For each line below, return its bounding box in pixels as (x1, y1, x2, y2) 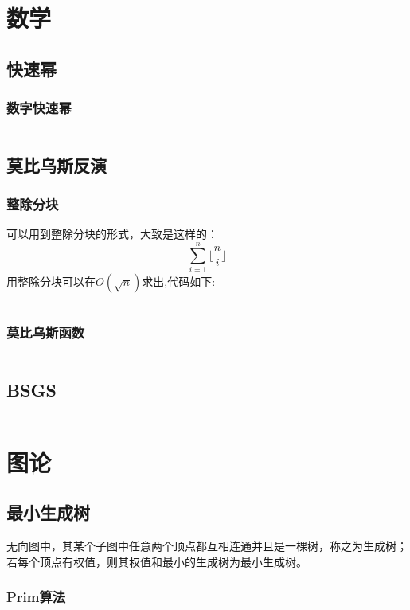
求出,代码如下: (142, 273, 216, 290)
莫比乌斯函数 (6, 323, 85, 342)
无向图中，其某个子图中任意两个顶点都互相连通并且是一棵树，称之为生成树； (6, 538, 408, 554)
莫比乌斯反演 (6, 152, 107, 177)
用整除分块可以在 (6, 273, 96, 290)
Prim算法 (6, 587, 66, 607)
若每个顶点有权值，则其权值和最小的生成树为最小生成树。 (6, 553, 307, 569)
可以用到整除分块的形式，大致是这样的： (6, 225, 218, 242)
